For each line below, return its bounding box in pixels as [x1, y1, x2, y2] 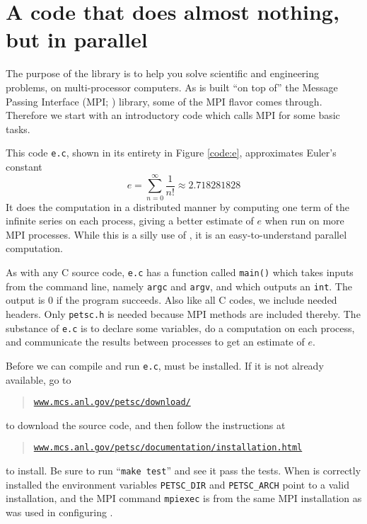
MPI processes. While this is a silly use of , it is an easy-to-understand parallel [6, 227, 347, 241]
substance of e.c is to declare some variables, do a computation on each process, [6, 320, 355, 335]
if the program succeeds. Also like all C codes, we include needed [56, 292, 337, 307]
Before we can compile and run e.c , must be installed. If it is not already [6, 358, 324, 372]
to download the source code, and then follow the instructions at [6, 417, 286, 432]
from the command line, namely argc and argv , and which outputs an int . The [6, 278, 352, 293]
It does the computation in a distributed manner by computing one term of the [6, 199, 350, 214]
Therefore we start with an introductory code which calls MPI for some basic [6, 108, 340, 123]
